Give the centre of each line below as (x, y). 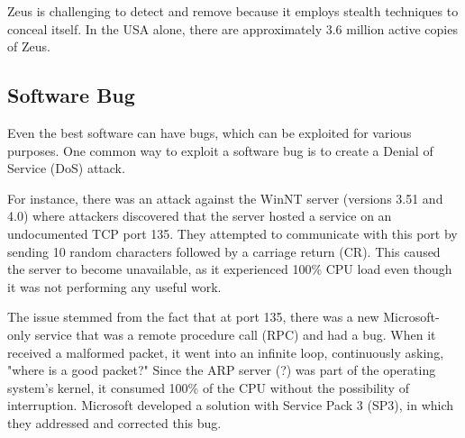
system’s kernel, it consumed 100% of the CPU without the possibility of (208, 387)
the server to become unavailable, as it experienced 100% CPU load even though (230, 269)
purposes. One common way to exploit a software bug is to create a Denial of (220, 150)
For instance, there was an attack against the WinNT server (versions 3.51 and (225, 198)
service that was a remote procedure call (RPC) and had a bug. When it (235, 334)
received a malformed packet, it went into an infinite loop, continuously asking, (226, 352)
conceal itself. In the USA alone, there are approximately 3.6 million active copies (232, 28)
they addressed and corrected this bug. (114, 422)
